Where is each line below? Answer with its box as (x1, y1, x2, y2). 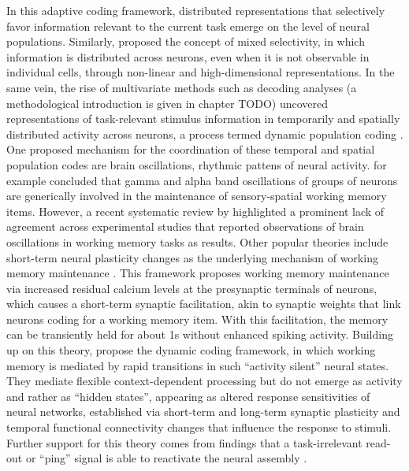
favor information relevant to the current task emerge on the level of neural (6, 17, 370, 34)
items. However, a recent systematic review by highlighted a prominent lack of (6, 202, 385, 219)
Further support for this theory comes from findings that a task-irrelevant (6, 434, 363, 451)
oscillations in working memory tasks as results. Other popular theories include (6, 233, 389, 250)
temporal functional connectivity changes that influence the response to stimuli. (6, 419, 392, 436)
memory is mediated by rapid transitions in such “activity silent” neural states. (6, 357, 389, 373)
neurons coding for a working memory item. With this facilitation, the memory (6, 310, 389, 327)
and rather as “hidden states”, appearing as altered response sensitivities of (6, 388, 370, 404)
